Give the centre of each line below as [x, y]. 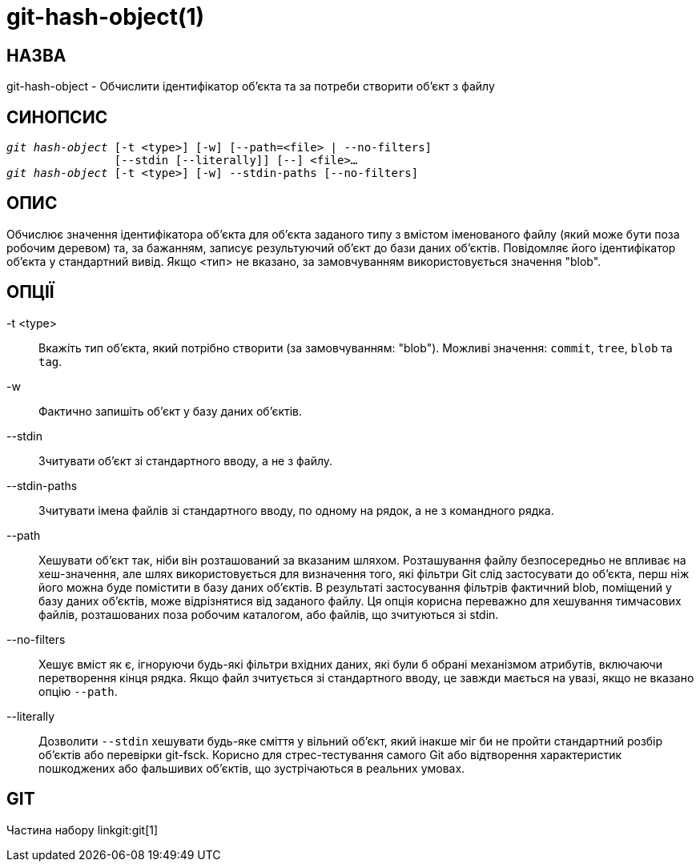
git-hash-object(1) [106, 17]
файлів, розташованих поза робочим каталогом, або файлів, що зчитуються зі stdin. [269, 614]
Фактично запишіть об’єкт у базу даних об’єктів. [171, 411]
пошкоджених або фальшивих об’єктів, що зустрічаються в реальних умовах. [252, 768]
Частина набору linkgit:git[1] [82, 830]
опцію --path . [78, 691]
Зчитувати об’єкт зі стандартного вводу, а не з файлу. [186, 460]
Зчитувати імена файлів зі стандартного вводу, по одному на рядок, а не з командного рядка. [296, 510]
